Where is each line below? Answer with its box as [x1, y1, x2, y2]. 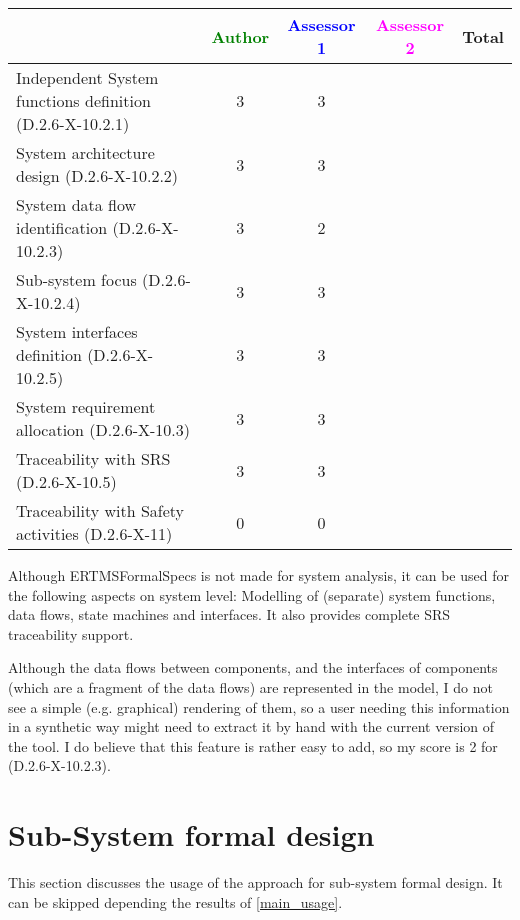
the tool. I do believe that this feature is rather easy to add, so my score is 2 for [8, 735, 498, 756]
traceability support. [8, 623, 134, 644]
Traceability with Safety [16, 499, 185, 522]
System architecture [16, 141, 155, 164]
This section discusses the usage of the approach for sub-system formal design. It [8, 872, 503, 893]
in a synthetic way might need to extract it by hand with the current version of [8, 716, 495, 737]
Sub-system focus [16, 268, 137, 291]
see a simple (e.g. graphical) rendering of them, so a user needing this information [8, 696, 510, 717]
